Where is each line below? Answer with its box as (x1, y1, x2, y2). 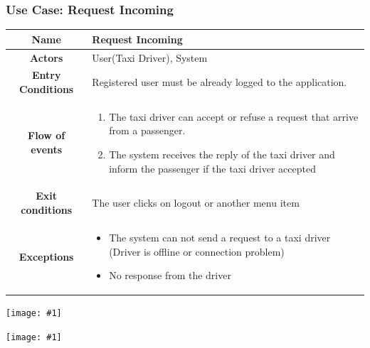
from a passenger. (109, 123, 186, 138)
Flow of (28, 128, 65, 143)
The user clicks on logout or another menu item (92, 195, 300, 210)
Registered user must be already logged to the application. (92, 75, 347, 89)
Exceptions (18, 249, 74, 263)
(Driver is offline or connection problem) (109, 244, 285, 259)
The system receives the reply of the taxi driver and (109, 147, 335, 162)
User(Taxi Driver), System (92, 50, 208, 65)
